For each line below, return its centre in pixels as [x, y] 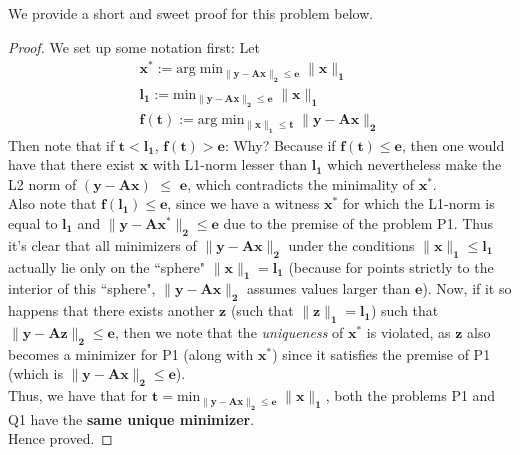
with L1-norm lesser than [230, 164]
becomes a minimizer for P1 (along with [131, 353]
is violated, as [408, 331]
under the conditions [351, 244]
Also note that [52, 203]
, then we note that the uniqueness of [229, 331]
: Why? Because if [280, 144]
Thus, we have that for [78, 395]
